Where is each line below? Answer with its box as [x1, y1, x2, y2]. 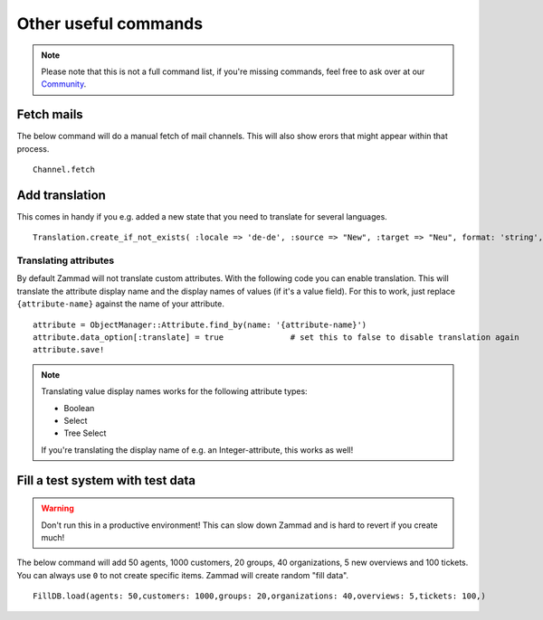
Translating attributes [16, 254, 115, 267]
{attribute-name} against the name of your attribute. [16, 298, 225, 309]
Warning [41, 503, 74, 514]
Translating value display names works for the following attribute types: [41, 386, 308, 397]
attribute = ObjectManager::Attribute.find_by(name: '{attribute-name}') [33, 319, 367, 330]
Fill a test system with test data [16, 473, 196, 488]
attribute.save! [33, 344, 105, 355]
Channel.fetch [33, 164, 95, 175]
